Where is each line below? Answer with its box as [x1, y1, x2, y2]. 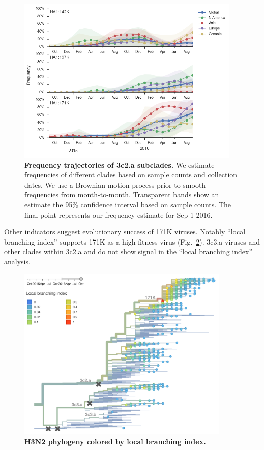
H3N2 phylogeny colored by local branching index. [24, 436, 206, 446]
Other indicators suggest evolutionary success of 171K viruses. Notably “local [4, 226, 246, 237]
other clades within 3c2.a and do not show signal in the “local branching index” [4, 246, 252, 257]
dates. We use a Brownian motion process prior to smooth [24, 179, 206, 190]
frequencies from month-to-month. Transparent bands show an [24, 189, 219, 200]
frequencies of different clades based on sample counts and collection [24, 169, 238, 180]
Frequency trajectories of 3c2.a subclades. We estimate [24, 159, 215, 170]
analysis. [4, 256, 31, 267]
